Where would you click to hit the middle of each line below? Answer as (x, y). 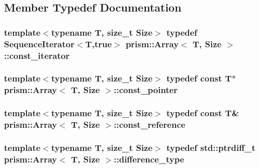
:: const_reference (150, 124)
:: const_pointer (146, 90)
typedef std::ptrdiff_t (211, 147)
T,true (99, 44)
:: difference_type (149, 159)
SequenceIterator (39, 44)
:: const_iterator (37, 55)
